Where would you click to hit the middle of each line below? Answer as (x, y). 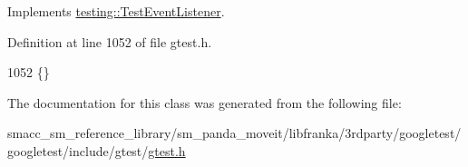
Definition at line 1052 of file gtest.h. (110, 41)
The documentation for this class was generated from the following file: (205, 102)
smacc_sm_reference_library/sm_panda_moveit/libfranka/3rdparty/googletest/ (234, 133)
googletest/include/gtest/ (78, 150)
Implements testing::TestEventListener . (116, 11)
